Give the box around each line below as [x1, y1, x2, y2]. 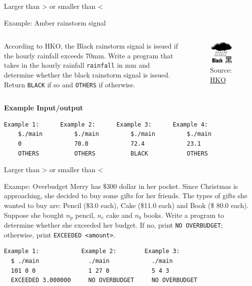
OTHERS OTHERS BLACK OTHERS [18, 150, 208, 157]
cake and [106, 209, 133, 220]
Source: [210, 65, 232, 75]
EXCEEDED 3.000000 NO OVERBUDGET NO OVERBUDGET [11, 277, 197, 284]
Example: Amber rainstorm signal [4, 17, 106, 27]
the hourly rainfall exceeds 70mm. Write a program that [4, 50, 173, 60]
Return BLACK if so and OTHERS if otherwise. [4, 79, 136, 89]
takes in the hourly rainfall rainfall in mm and [4, 60, 150, 70]
